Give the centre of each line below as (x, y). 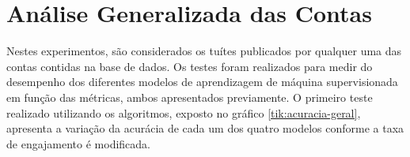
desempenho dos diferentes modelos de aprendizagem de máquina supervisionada (202, 82)
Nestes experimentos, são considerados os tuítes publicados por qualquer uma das (204, 51)
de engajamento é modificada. (78, 143)
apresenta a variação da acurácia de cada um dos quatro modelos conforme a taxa (205, 128)
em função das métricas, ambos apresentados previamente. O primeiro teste (190, 97)
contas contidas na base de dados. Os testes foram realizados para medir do (190, 66)
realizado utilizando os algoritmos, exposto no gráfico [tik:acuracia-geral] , (184, 112)
